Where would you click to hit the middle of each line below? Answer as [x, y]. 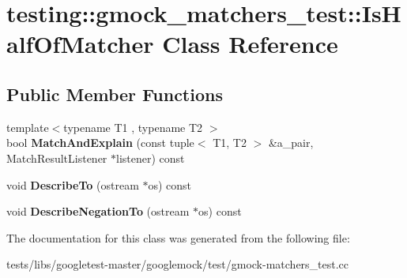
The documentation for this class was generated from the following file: [178, 237]
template [28, 127]
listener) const [151, 158]
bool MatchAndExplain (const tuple [100, 143]
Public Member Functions [115, 94]
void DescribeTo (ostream [73, 184]
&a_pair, [291, 143]
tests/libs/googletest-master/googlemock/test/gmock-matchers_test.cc [178, 264]
